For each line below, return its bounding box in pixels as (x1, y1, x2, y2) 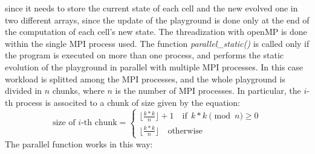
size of (52, 119, 76, 128)
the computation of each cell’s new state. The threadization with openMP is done (5, 25, 307, 38)
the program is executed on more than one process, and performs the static (5, 49, 284, 61)
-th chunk (81, 119, 117, 128)
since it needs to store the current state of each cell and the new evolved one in (5, 2, 298, 14)
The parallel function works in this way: (5, 137, 153, 150)
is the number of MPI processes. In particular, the (115, 84, 301, 97)
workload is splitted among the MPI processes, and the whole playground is (5, 72, 285, 85)
